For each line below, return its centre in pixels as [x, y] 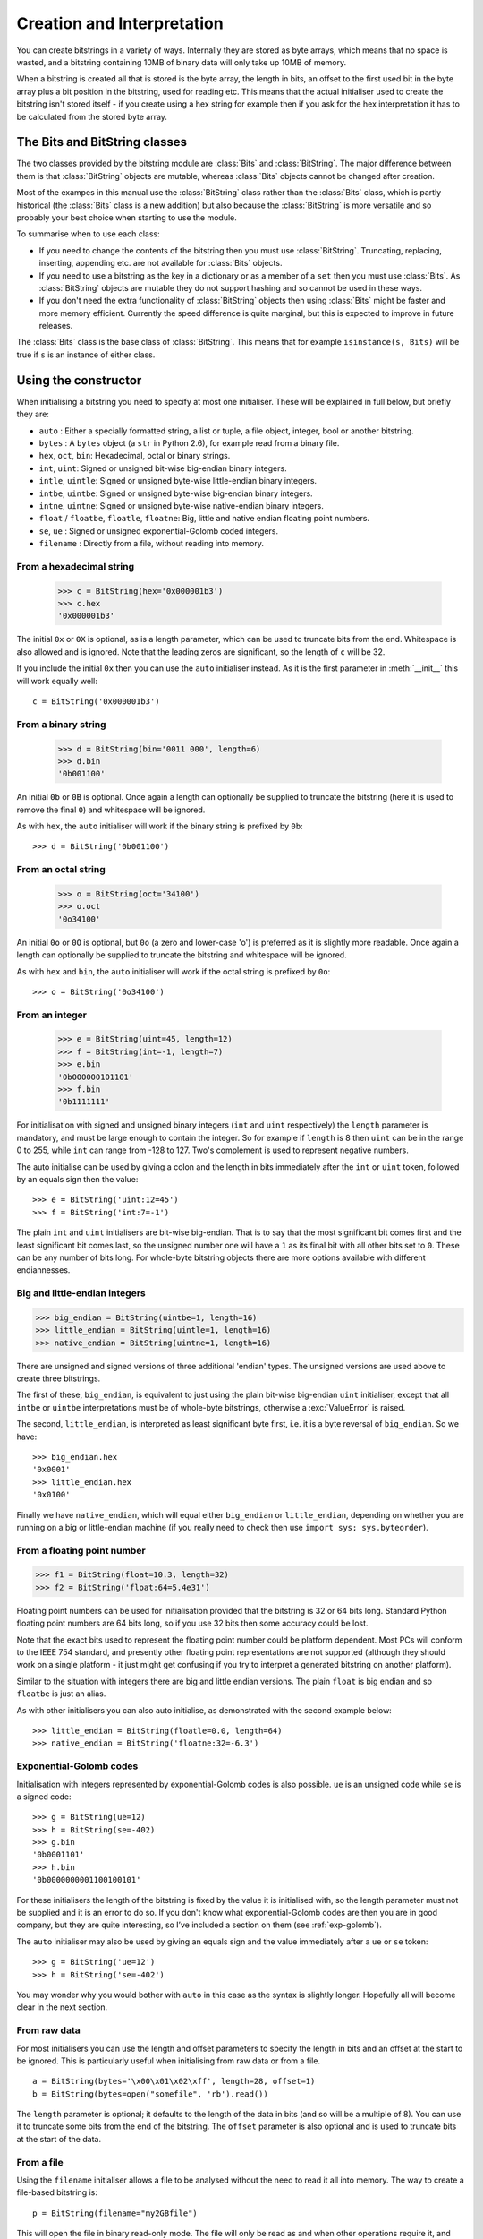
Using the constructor [79, 380]
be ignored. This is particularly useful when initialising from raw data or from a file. [169, 2061]
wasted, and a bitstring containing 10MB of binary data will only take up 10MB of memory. [182, 62]
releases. [56, 326]
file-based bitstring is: [57, 2192]
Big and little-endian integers [81, 1293]
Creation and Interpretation [120, 23]
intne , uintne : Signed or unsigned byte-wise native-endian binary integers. [181, 505]
